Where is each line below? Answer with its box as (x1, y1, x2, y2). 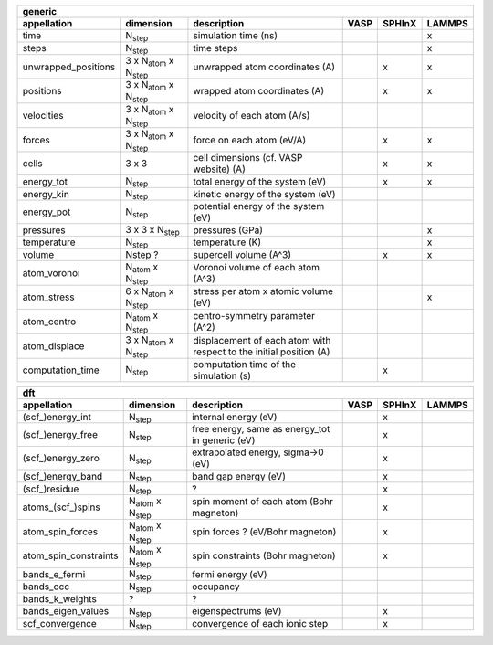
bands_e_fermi (22, 567, 86, 580)
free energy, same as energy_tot (192, 423, 330, 436)
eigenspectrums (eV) (192, 605, 282, 618)
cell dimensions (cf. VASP (193, 152, 303, 164)
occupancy (192, 580, 241, 593)
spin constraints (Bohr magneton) (192, 549, 337, 562)
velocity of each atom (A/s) (193, 109, 310, 122)
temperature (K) (193, 236, 262, 248)
